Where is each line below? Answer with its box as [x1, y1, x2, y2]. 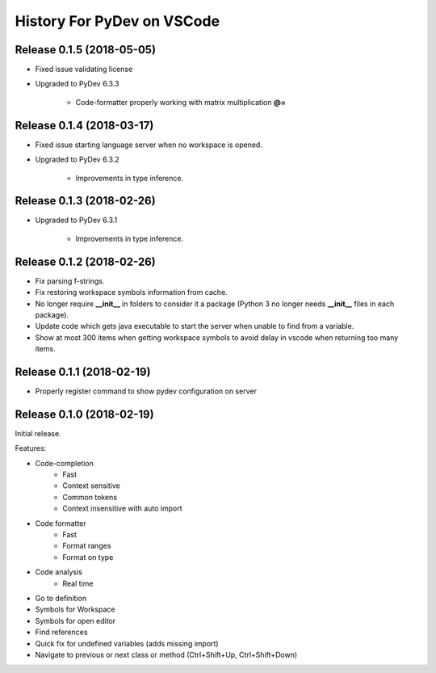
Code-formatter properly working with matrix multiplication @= [75, 97, 286, 107]
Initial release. [15, 428, 61, 438]
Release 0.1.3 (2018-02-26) [15, 194, 157, 208]
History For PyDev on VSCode [15, 12, 220, 30]
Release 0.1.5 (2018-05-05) [15, 43, 157, 57]
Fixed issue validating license [35, 65, 133, 74]
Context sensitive [62, 481, 120, 490]
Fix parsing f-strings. [35, 276, 105, 286]
